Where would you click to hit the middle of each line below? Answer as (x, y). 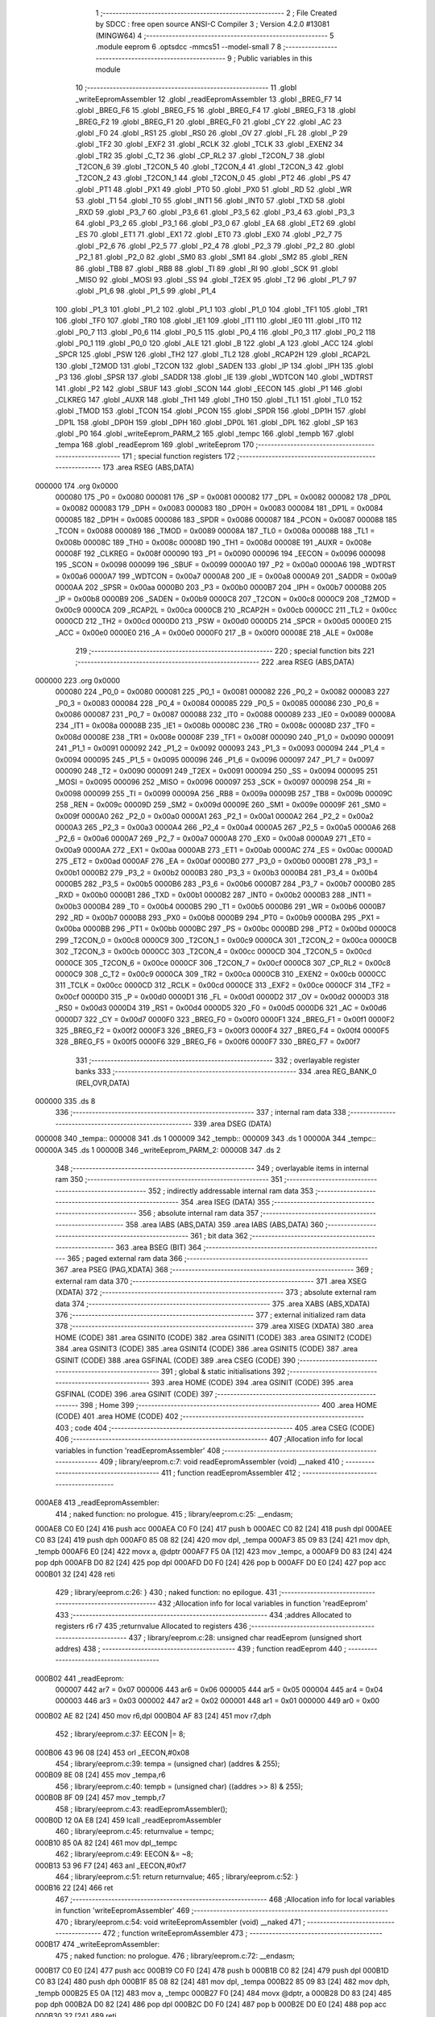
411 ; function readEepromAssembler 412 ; (231, 1473)
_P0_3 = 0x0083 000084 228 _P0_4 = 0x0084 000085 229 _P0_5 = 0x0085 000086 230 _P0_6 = (217, 703)
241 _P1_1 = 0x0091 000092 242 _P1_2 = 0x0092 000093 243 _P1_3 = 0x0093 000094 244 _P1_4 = (220, 748)
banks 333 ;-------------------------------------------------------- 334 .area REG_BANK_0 (226, 1071)
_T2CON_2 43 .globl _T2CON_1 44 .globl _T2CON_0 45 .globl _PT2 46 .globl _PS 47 (213, 178)
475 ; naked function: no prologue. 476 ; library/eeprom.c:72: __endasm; (175, 1956)
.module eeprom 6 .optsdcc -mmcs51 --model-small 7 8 (188, 47)
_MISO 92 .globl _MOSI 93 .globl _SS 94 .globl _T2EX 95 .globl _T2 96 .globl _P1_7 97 (216, 279)
